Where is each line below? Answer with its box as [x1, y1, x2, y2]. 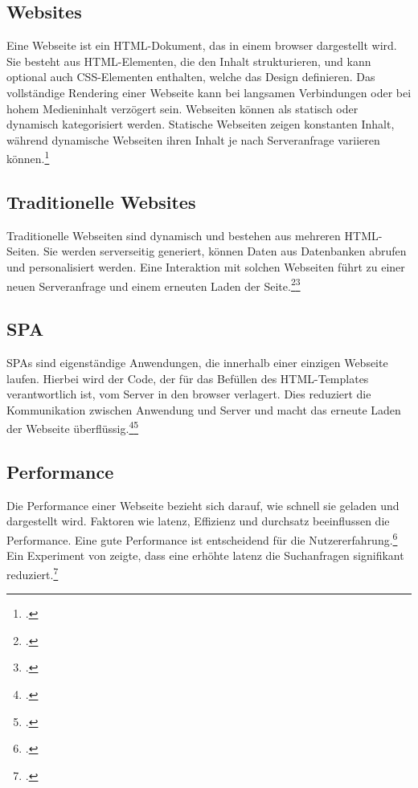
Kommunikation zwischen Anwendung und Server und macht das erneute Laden [6, 401, 401, 418]
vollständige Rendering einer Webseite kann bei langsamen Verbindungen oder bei [6, 84, 412, 100]
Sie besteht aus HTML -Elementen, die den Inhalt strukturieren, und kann [6, 52, 371, 69]
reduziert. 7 [6, 563, 59, 582]
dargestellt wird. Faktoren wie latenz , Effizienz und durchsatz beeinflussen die [6, 512, 390, 529]
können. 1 [6, 148, 50, 167]
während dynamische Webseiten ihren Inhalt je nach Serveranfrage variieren [6, 131, 380, 148]
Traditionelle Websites [6, 190, 196, 214]
